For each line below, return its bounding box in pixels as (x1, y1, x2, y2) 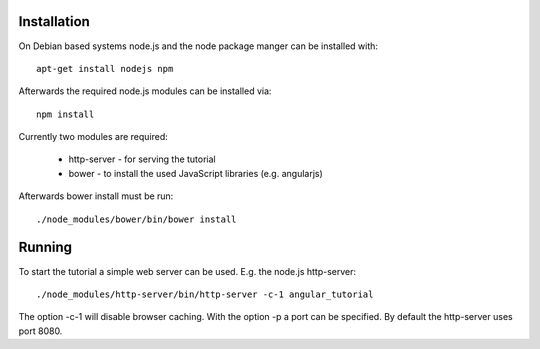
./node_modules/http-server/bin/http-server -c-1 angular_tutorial (36, 288, 374, 300)
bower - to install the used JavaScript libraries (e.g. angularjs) (68, 167, 324, 179)
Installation (18, 13, 90, 30)
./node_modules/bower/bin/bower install (36, 213, 237, 225)
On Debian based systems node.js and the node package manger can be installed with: (18, 40, 379, 52)
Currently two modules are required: (18, 131, 169, 143)
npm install (36, 108, 95, 120)
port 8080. (18, 325, 63, 337)
